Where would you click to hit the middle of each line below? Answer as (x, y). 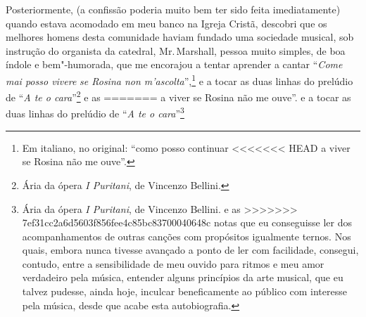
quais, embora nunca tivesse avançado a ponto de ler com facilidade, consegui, (190, 250)
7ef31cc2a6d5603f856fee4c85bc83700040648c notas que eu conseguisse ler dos (187, 222)
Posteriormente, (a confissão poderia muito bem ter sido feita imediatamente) (173, 9)
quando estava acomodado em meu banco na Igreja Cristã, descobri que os (166, 23)
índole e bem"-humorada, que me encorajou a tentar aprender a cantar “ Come (174, 64)
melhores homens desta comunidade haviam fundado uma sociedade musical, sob (180, 37)
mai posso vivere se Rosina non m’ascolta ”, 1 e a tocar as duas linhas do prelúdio (179, 79)
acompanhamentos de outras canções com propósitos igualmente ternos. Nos (187, 236)
